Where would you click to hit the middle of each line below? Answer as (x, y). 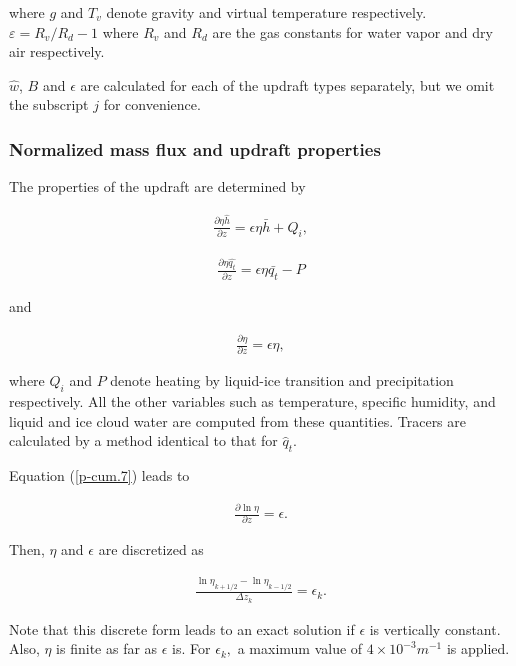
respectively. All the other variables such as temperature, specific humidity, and (252, 401)
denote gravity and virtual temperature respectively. (266, 12)
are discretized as (151, 549)
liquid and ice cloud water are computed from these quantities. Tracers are (238, 420)
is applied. (478, 648)
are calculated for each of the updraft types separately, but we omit (287, 84)
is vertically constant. (435, 628)
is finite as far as (107, 648)
